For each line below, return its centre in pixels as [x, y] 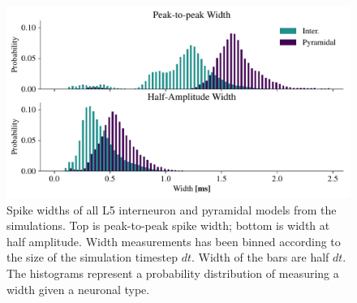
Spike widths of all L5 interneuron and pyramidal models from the [172, 209]
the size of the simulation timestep [92, 257]
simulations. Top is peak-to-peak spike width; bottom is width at [168, 225]
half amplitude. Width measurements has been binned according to [174, 241]
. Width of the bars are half [260, 257]
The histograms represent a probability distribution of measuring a [173, 273]
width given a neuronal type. [78, 289]
